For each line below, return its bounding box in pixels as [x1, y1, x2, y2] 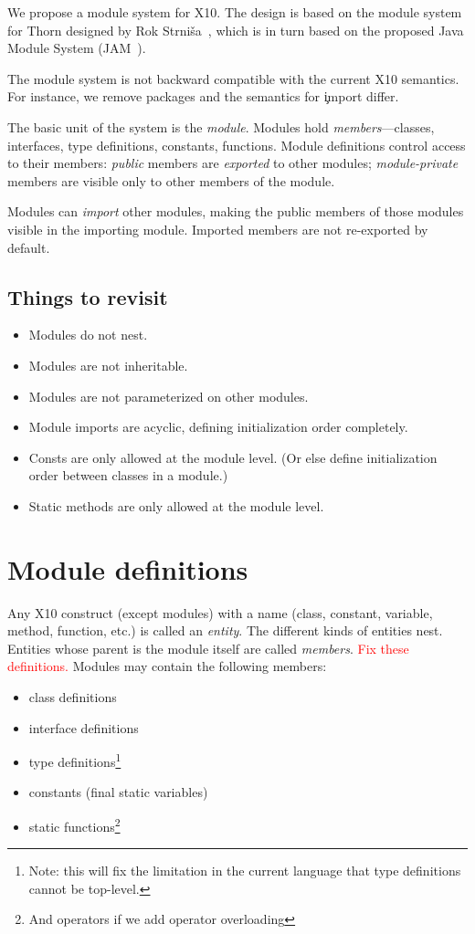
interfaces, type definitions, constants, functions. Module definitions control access [7, 135, 466, 154]
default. [7, 237, 50, 257]
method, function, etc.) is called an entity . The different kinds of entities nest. [7, 621, 443, 640]
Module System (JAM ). [7, 38, 146, 58]
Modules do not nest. [28, 325, 148, 344]
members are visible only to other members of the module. [7, 171, 335, 190]
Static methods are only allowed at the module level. [28, 496, 324, 515]
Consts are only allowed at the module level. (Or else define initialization [28, 447, 438, 467]
